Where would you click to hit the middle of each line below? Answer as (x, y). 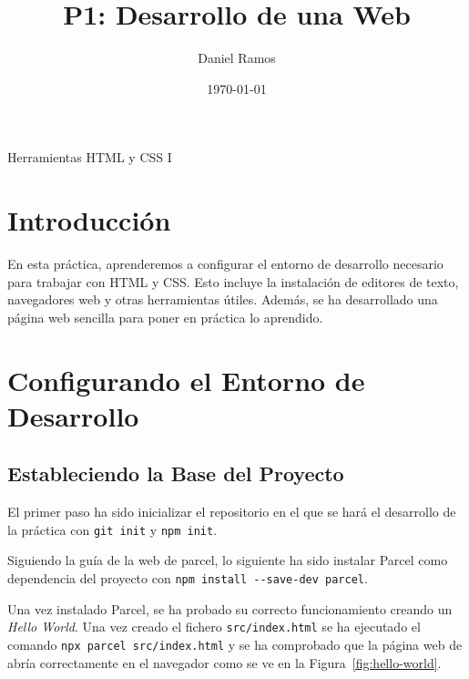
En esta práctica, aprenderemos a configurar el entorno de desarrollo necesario (225, 264)
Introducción (89, 220)
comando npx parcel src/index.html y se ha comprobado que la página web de (235, 644)
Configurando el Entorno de (186, 380)
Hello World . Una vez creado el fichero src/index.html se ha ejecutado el (214, 627)
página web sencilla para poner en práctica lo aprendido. (165, 317)
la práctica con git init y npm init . (112, 529)
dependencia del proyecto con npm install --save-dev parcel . (188, 578)
